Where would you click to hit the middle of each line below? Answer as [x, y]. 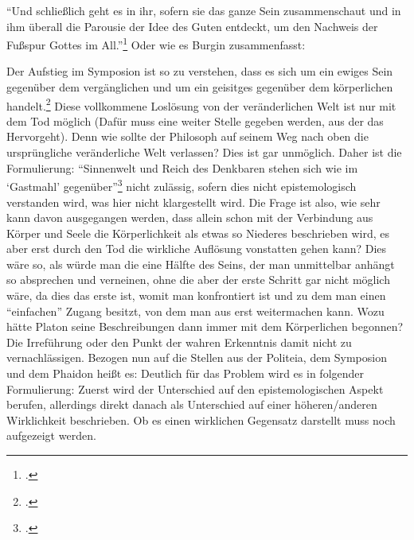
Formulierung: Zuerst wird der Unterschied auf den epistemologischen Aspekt [195, 388]
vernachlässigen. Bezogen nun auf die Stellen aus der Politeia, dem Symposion [197, 357]
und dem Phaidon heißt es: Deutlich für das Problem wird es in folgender [186, 373]
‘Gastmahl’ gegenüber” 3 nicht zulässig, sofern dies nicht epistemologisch [182, 185]
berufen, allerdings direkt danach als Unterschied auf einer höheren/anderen [192, 404]
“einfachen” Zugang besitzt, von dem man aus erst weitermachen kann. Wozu [195, 311]
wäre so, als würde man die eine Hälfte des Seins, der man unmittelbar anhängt [201, 264]
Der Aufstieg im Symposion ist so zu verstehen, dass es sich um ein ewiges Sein [200, 71]
